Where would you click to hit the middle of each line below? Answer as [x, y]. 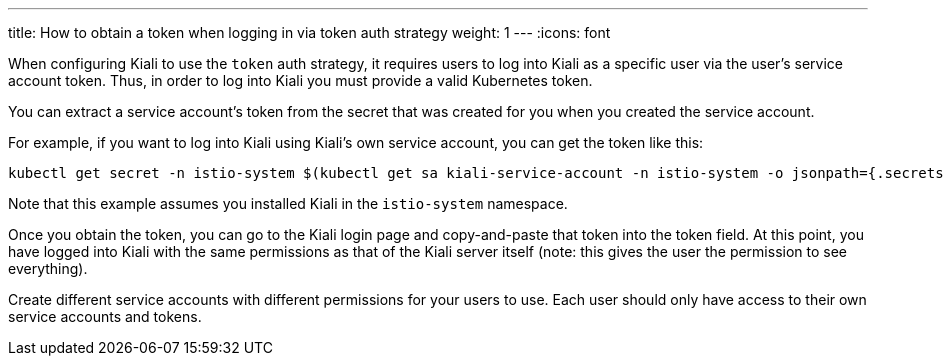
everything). [48, 268]
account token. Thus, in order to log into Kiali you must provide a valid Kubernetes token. [300, 80]
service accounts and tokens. [105, 316]
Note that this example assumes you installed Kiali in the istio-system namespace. [288, 203]
